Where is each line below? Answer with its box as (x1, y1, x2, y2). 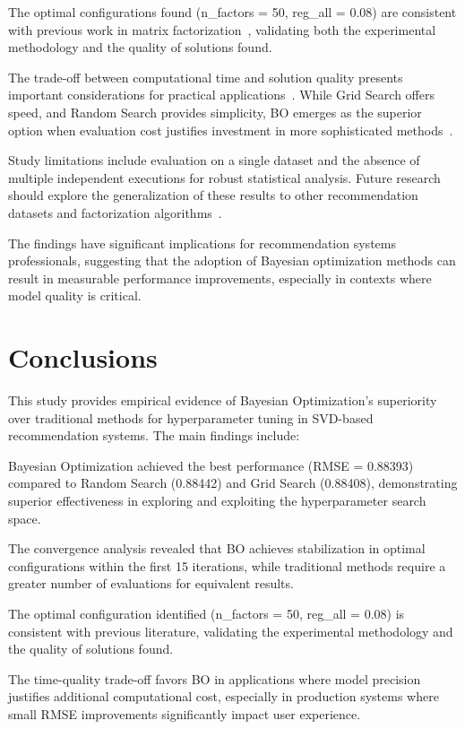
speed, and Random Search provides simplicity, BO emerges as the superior (8, 102, 422, 121)
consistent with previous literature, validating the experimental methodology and (8, 621, 453, 640)
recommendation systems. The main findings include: (8, 426, 300, 445)
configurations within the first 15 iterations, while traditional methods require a (8, 556, 446, 575)
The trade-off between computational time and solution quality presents (8, 67, 403, 86)
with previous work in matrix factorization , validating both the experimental (8, 20, 436, 39)
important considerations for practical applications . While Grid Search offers (8, 85, 435, 104)
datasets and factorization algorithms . (8, 203, 222, 221)
